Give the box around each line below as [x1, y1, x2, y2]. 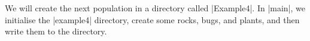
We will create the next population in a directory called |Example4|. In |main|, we [5, 2, 305, 14]
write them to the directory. [5, 25, 107, 37]
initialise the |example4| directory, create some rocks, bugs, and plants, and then [5, 13, 300, 26]
